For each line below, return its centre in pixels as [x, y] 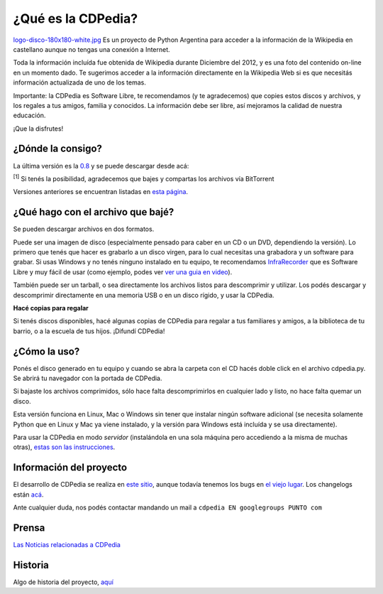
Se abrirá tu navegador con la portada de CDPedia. [88, 378]
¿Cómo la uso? [46, 351]
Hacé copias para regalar [51, 308]
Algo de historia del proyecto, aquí [63, 582]
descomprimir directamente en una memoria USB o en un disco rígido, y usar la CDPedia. [144, 295]
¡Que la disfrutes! [38, 129]
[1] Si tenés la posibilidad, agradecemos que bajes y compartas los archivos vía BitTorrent [144, 178]
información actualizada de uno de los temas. [80, 82]
